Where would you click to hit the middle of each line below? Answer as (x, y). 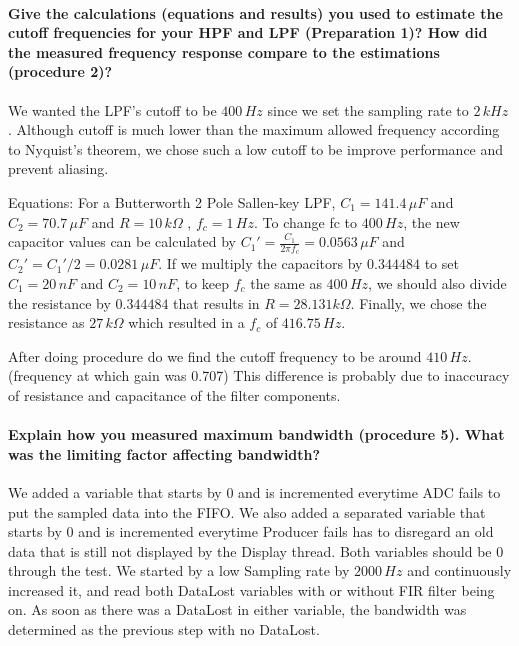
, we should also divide (437, 282)
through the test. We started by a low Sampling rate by (179, 570)
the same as (286, 282)
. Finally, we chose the (418, 302)
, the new (431, 221)
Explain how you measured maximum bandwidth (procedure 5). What (256, 434)
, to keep (203, 282)
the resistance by (59, 302)
